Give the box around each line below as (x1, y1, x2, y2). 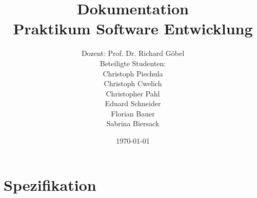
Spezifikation (4, 174, 96, 195)
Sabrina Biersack (106, 118, 160, 129)
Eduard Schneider (105, 98, 161, 109)
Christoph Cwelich (104, 78, 162, 89)
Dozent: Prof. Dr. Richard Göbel (81, 48, 185, 58)
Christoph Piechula (103, 68, 163, 78)
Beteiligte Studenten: (100, 57, 166, 68)
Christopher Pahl (106, 88, 160, 98)
